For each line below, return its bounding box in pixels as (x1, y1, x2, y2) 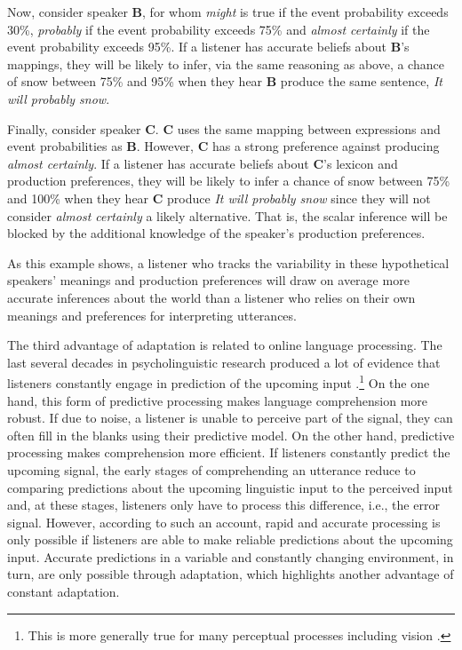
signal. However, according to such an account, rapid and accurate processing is (7, 512, 441, 531)
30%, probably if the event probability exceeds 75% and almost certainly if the (7, 20, 430, 38)
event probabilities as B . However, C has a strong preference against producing (7, 137, 440, 155)
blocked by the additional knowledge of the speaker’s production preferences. (7, 224, 426, 242)
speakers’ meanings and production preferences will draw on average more (7, 271, 410, 289)
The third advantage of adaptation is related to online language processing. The (7, 336, 442, 354)
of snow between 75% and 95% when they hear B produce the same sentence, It (7, 72, 442, 91)
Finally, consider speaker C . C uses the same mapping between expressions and (7, 119, 441, 138)
